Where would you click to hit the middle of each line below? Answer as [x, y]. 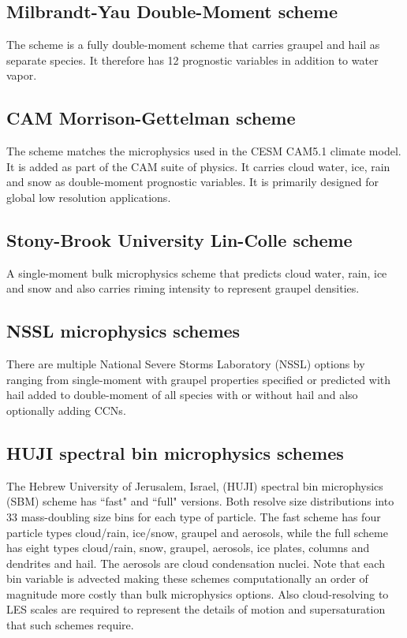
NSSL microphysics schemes [123, 331]
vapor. [22, 75]
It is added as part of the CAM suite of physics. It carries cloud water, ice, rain [198, 166]
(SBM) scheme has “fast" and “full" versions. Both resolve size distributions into [200, 501]
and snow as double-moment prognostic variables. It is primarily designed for [192, 182]
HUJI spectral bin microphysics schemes [175, 452]
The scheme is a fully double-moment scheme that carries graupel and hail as [193, 45]
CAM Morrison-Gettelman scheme [151, 118]
